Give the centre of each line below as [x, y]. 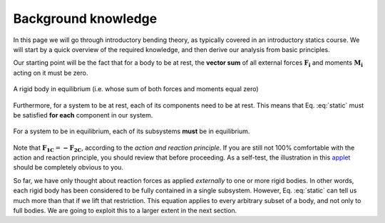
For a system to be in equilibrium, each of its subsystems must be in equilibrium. [132, 131]
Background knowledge [85, 19]
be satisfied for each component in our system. [83, 115]
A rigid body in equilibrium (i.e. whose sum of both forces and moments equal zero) [136, 89]
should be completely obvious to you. [68, 167]
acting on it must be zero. [51, 73]
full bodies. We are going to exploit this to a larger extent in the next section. [125, 211]
